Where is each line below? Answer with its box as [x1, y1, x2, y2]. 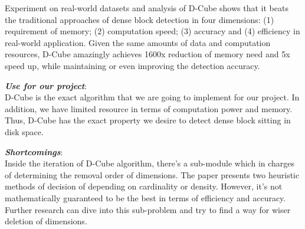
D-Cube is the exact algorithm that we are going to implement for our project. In [5, 91, 300, 103]
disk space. [5, 125, 44, 138]
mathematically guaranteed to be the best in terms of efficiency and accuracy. [5, 191, 286, 204]
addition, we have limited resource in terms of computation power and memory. [5, 102, 293, 114]
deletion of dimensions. [5, 215, 87, 227]
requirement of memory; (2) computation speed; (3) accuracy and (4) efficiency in [5, 25, 300, 37]
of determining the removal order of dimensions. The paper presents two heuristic [5, 168, 300, 181]
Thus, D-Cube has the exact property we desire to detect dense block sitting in [5, 114, 291, 126]
